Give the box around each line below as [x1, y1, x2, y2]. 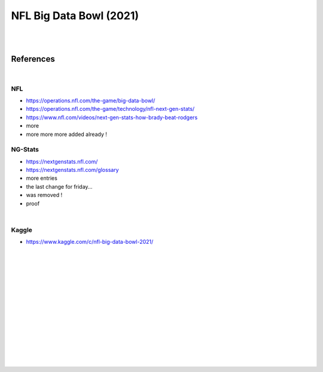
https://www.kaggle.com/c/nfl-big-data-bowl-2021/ [26, 238, 154, 246]
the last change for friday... [26, 183, 93, 190]
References [11, 54, 55, 64]
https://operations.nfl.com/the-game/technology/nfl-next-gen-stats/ [26, 105, 195, 113]
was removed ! [26, 192, 63, 199]
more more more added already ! [26, 131, 107, 138]
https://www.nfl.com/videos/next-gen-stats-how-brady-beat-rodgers [26, 114, 198, 121]
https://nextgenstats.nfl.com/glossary [26, 167, 119, 174]
